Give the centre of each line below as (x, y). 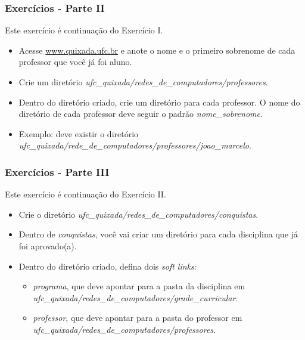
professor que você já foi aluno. (75, 62)
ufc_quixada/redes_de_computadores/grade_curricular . (136, 297)
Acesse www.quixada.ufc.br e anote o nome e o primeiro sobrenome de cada (157, 50)
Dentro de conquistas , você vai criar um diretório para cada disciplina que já (158, 234)
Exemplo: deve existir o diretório (79, 133)
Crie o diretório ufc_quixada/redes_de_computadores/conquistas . (139, 214)
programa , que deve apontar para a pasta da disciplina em (139, 286)
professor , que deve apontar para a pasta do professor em (138, 318)
